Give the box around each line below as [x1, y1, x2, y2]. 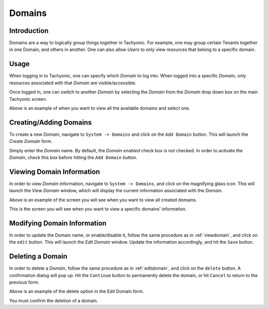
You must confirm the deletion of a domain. [9, 298, 98, 304]
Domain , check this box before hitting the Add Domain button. [9, 155, 137, 160]
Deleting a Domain [9, 252, 67, 261]
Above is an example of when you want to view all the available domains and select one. [9, 105, 190, 111]
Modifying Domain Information [9, 219, 107, 227]
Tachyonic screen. [9, 96, 47, 102]
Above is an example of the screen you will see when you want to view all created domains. [9, 197, 197, 203]
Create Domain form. [9, 138, 53, 144]
